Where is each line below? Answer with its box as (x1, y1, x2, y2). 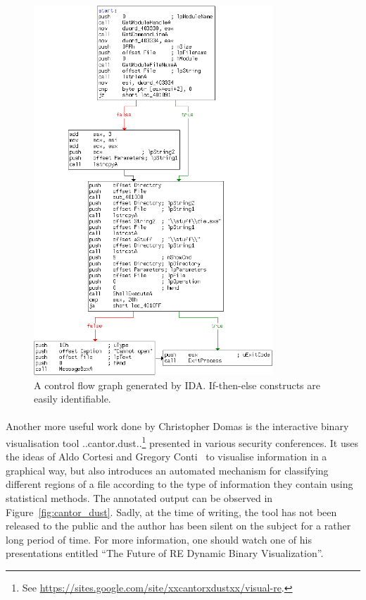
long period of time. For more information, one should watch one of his (6, 532, 312, 546)
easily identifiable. (34, 391, 111, 406)
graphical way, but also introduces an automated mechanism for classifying (6, 463, 329, 477)
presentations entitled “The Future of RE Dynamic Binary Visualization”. (6, 546, 324, 561)
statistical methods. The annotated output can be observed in (6, 490, 273, 505)
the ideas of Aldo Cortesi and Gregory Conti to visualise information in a (6, 449, 327, 464)
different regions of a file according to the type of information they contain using (6, 477, 353, 491)
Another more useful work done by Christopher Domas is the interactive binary (6, 419, 349, 434)
